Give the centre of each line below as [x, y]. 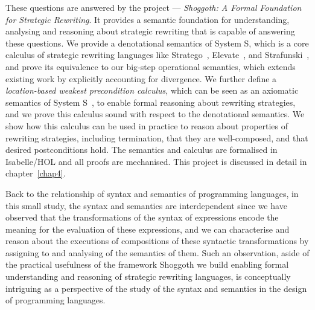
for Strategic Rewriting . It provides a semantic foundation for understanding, [148, 19]
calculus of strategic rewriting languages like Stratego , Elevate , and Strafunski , [157, 55]
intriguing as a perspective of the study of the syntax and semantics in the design [156, 288]
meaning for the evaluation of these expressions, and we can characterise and [148, 229]
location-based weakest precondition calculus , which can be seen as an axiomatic [152, 90]
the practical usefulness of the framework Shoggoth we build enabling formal [147, 264]
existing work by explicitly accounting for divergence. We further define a [141, 78]
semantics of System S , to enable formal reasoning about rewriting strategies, [151, 102]
